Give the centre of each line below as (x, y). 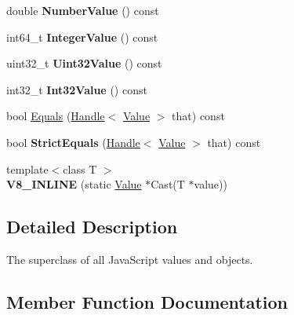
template (27, 168)
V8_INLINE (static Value (74, 184)
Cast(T (168, 184)
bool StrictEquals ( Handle (73, 142)
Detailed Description (92, 227)
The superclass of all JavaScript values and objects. (130, 259)
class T (80, 168)
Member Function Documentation (147, 301)
